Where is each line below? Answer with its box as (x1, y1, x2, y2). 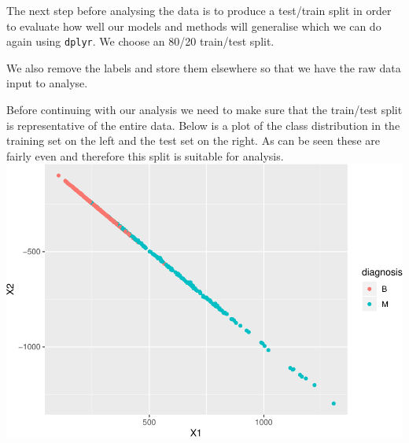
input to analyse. (6, 75, 88, 91)
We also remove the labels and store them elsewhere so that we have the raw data (6, 59, 401, 76)
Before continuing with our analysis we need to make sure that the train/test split (6, 102, 403, 118)
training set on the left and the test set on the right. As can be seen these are (6, 132, 380, 149)
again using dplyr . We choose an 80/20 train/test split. (6, 33, 275, 50)
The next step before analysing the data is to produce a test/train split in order (6, 2, 392, 18)
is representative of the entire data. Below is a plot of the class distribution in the (6, 116, 400, 133)
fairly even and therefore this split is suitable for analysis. (6, 147, 284, 164)
